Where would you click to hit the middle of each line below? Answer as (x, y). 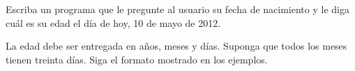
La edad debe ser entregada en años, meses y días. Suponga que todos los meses (176, 46)
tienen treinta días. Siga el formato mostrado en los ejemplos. (137, 59)
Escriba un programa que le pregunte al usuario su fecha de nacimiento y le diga (177, 9)
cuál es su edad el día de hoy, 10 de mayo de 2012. (113, 22)
